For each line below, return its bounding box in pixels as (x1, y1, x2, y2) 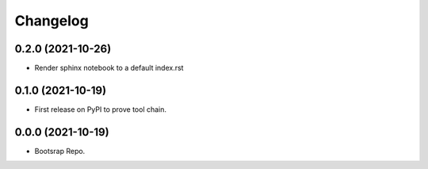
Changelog (14, 12, 89, 29)
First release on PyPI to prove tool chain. (34, 104, 166, 114)
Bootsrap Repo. (34, 146, 86, 156)
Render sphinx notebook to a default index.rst (34, 63, 184, 73)
